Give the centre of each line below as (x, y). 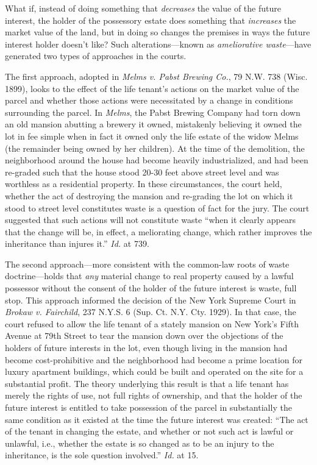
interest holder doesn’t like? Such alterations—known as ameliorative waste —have (158, 44)
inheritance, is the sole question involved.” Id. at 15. (102, 455)
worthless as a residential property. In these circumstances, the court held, (144, 184)
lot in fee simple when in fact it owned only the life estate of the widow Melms (152, 136)
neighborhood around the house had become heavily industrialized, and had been (157, 160)
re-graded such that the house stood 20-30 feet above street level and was (142, 172)
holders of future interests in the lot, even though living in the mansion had (146, 348)
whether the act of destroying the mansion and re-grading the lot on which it (149, 195)
